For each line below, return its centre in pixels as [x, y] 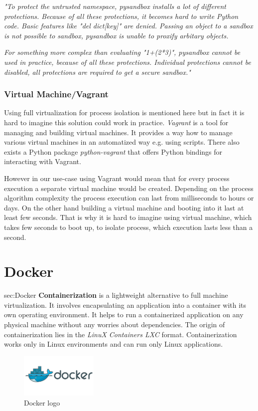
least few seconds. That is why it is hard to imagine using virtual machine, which [128, 217]
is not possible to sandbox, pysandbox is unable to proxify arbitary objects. [116, 35]
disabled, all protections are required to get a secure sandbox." [97, 72]
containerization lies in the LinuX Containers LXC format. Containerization [121, 334]
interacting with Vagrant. [43, 161]
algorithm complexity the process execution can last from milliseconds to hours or [129, 198]
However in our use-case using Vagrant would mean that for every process [117, 178]
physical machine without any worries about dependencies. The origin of [115, 324]
